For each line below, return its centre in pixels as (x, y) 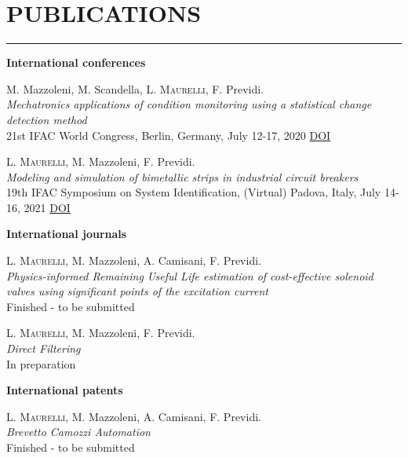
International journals (67, 234)
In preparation (41, 363)
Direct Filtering (44, 348)
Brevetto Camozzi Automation (78, 432)
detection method (47, 119)
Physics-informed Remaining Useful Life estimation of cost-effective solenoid (190, 275)
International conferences (76, 62)
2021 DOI (47, 207)
